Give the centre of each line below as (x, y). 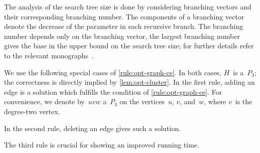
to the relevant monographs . (49, 55)
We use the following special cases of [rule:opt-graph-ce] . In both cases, (113, 72)
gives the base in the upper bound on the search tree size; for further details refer (129, 46)
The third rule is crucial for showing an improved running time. (102, 145)
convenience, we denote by (44, 101)
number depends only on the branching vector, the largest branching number (122, 36)
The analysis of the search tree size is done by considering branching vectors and (128, 6)
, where (215, 101)
